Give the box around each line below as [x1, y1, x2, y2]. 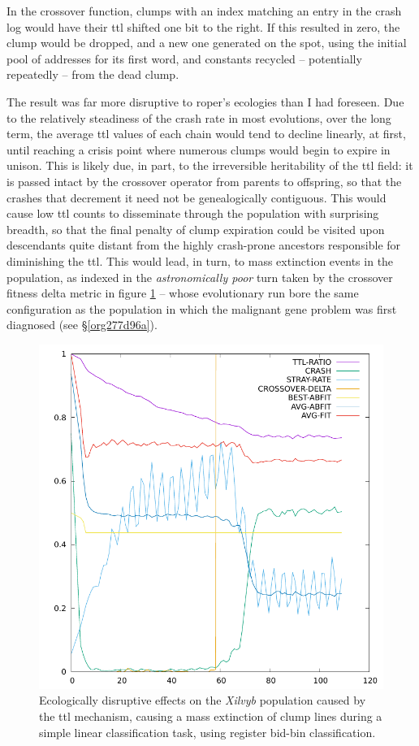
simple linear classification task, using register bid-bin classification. [39, 723, 376, 740]
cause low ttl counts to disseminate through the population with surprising [6, 205, 379, 222]
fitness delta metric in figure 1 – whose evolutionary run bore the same [6, 284, 359, 301]
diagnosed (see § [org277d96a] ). [6, 316, 158, 333]
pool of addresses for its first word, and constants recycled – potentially [6, 50, 362, 67]
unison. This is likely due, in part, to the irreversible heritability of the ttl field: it [6, 157, 413, 174]
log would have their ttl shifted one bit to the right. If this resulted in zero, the [6, 18, 400, 35]
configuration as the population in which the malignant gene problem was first [6, 300, 397, 317]
